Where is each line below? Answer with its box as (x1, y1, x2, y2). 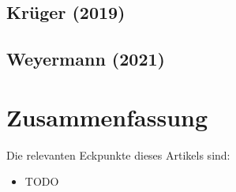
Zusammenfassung (6, 100, 208, 133)
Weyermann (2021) (6, 47, 165, 71)
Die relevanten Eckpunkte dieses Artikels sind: (6, 146, 230, 163)
